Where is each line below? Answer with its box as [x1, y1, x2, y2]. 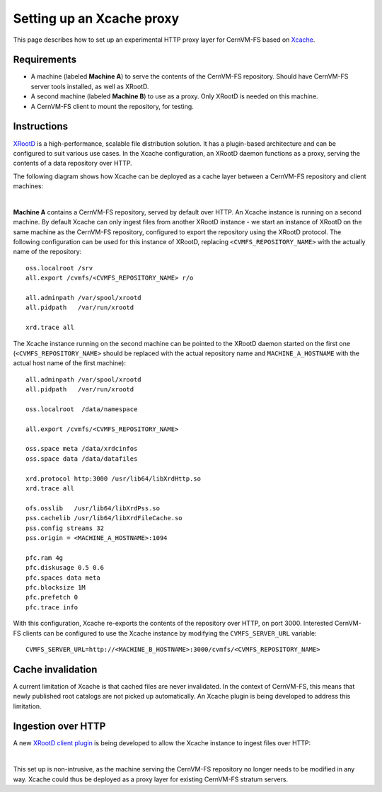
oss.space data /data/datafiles [25, 454, 138, 463]
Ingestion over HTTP [13, 721, 106, 733]
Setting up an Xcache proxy [13, 11, 180, 26]
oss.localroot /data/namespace [25, 405, 138, 413]
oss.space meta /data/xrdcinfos [25, 444, 138, 453]
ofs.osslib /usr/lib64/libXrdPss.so [25, 504, 161, 512]
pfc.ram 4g [25, 553, 64, 562]
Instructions [13, 120, 69, 132]
